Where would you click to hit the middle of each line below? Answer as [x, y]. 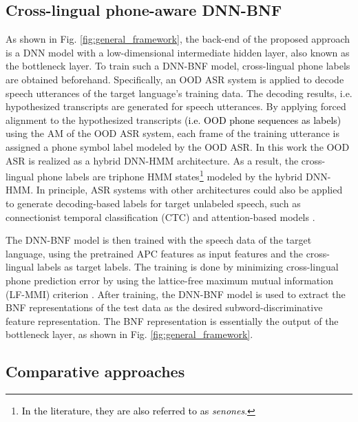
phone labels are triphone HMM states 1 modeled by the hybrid [170, 175]
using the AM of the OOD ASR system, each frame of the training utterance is [172, 133]
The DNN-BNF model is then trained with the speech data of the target [159, 240]
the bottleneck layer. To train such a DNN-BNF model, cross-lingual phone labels [178, 66]
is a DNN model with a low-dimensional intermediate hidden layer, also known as [178, 52]
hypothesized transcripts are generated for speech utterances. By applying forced [176, 106]
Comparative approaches [95, 371]
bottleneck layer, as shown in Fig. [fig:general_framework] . [129, 334]
